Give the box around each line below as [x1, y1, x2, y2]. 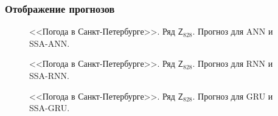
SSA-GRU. [29, 101, 70, 114]
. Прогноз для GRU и [192, 89, 273, 102]
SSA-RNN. [29, 69, 69, 81]
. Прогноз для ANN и [192, 25, 273, 38]
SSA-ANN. [29, 36, 70, 49]
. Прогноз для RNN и [192, 57, 273, 70]
